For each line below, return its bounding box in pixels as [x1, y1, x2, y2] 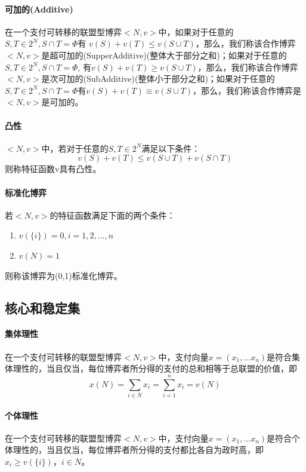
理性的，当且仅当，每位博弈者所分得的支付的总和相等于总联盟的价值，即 [13, 362, 297, 375]
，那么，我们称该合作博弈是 [193, 84, 302, 96]
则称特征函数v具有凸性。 [5, 163, 101, 175]
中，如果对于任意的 [158, 25, 234, 38]
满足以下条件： [141, 142, 200, 154]
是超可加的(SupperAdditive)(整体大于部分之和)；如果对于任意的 [41, 48, 287, 61]
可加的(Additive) [5, 2, 73, 15]
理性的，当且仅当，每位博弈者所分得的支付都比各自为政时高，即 [13, 443, 264, 456]
